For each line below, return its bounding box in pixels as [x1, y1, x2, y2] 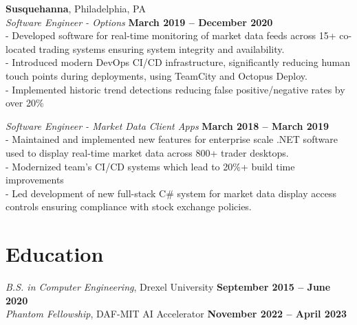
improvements [6, 172, 64, 187]
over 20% [6, 96, 44, 110]
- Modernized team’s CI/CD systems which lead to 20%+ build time [6, 159, 295, 173]
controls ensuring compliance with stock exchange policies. [6, 199, 252, 214]
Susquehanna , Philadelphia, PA [6, 1, 146, 15]
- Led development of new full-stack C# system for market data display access [6, 186, 336, 200]
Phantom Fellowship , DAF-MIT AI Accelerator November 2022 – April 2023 [6, 306, 347, 321]
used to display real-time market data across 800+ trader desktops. [6, 145, 289, 159]
